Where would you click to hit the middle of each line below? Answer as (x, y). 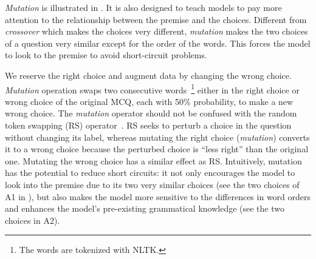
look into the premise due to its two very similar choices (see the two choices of (152, 184)
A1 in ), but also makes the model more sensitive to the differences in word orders (158, 196)
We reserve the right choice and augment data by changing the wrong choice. (148, 75)
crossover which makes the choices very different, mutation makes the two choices (156, 31)
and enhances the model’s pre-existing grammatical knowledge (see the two (145, 208)
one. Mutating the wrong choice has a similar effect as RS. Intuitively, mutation (153, 160)
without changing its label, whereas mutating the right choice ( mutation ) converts (157, 137)
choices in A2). (33, 220)
